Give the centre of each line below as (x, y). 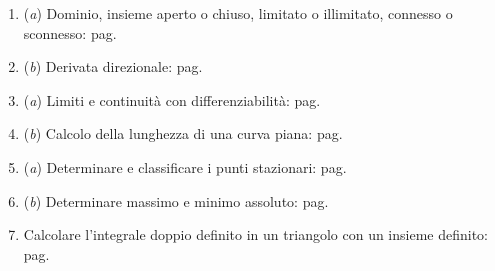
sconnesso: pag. (70, 32)
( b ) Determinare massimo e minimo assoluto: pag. (176, 200)
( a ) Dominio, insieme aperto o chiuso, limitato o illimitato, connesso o (238, 13)
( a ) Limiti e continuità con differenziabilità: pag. (172, 99)
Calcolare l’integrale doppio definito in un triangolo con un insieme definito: (255, 234)
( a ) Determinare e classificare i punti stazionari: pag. (185, 166)
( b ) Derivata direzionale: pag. (113, 66)
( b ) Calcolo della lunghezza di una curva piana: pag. (183, 133)
